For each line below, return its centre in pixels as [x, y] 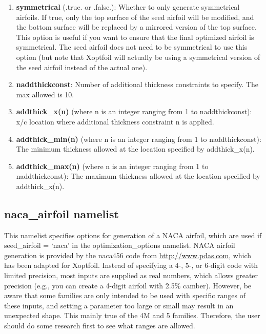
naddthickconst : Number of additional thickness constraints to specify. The [137, 84]
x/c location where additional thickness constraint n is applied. [115, 121]
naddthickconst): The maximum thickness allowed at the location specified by [138, 176]
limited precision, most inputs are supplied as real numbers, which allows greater [131, 275]
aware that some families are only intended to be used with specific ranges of [125, 295]
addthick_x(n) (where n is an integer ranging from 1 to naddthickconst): [134, 111]
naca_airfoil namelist [62, 213]
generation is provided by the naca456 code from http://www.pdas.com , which [128, 255]
